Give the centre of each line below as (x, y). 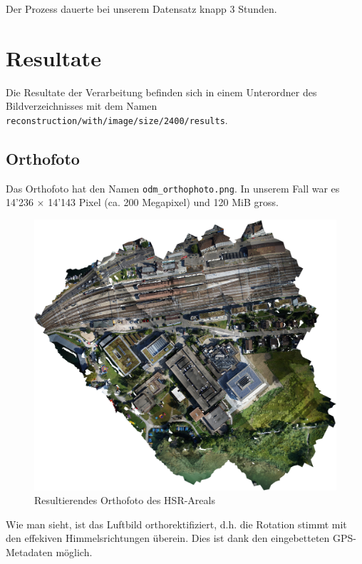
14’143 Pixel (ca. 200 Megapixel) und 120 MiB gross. (163, 202)
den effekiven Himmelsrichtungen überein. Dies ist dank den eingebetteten (168, 538)
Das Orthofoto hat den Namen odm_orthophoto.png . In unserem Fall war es (173, 188)
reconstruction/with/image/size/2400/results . (117, 119)
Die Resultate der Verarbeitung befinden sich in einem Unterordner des (161, 92)
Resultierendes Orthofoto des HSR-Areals (125, 500)
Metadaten (29, 552)
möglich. (74, 552)
